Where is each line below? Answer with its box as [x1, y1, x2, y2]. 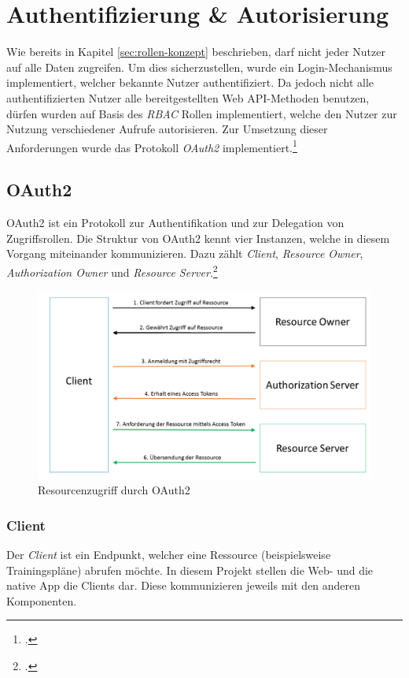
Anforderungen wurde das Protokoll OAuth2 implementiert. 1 [6, 136, 297, 155]
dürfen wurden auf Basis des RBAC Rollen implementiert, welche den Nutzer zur [6, 105, 397, 121]
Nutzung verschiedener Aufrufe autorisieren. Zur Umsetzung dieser [6, 121, 328, 137]
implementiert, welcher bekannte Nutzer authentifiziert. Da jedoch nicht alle [6, 74, 374, 91]
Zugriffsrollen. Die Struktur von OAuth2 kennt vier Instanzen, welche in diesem [6, 229, 390, 246]
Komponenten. [6, 592, 77, 609]
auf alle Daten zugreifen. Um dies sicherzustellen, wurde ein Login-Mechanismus [6, 58, 392, 75]
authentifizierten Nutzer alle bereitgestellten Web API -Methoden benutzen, [6, 89, 370, 106]
